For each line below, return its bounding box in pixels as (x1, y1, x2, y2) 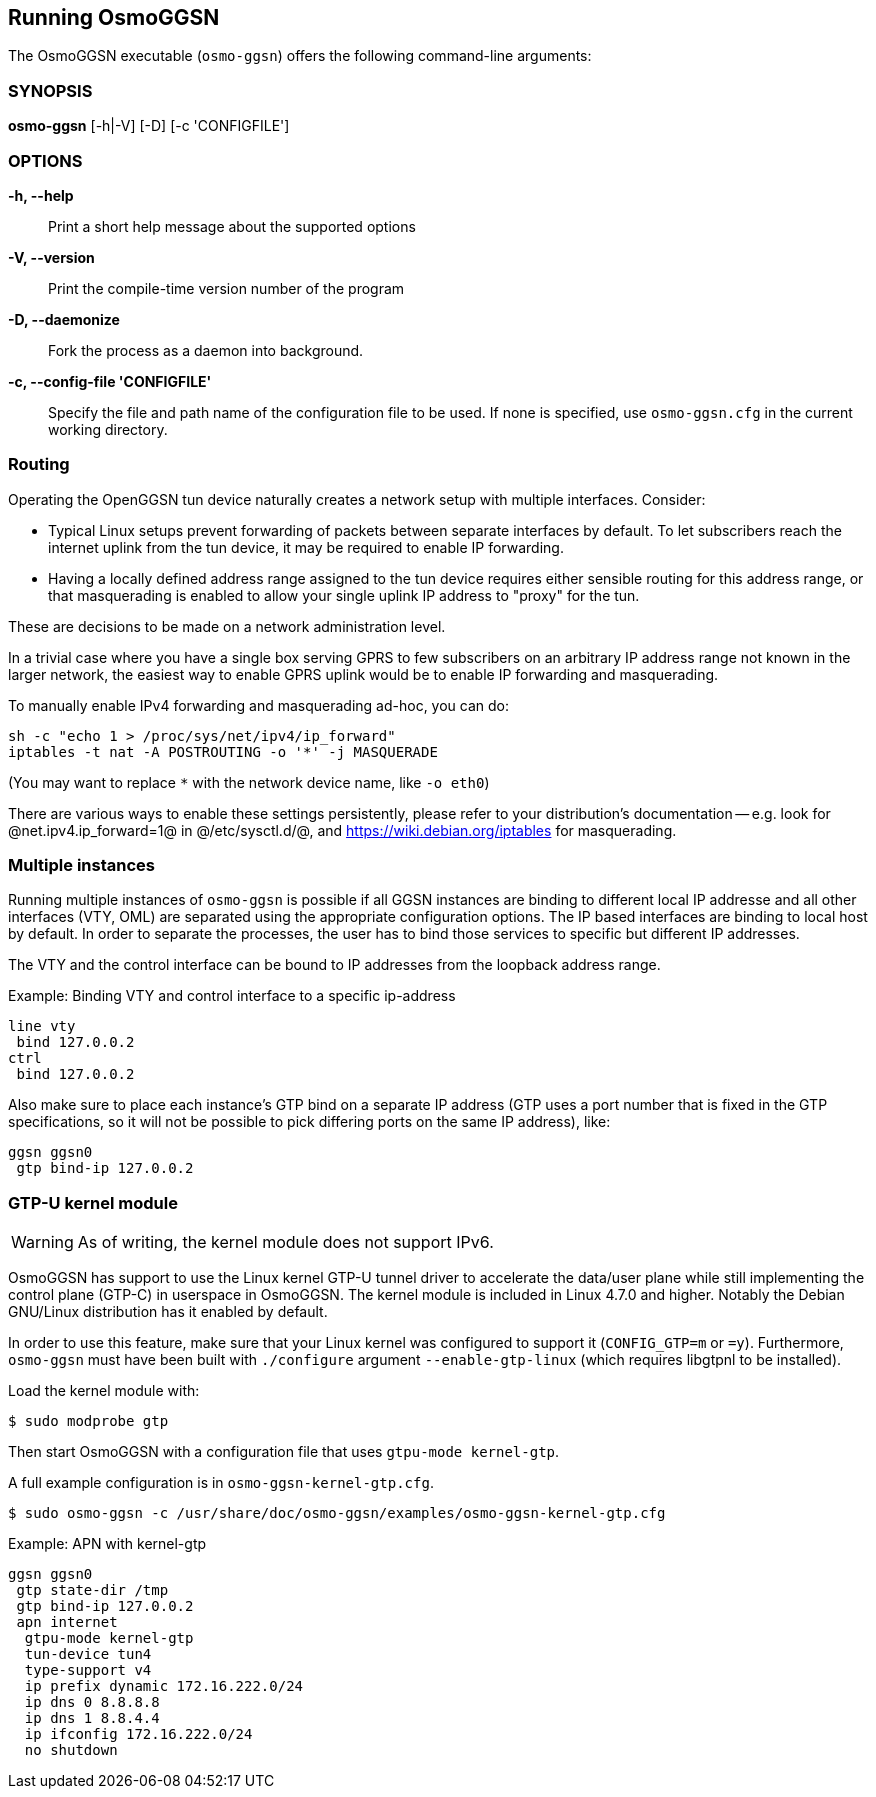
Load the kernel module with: (8, 1382, 200, 1400)
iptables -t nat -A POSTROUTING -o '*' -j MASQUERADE (8, 743, 438, 760)
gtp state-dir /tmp (16, 1582, 169, 1599)
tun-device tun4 (24, 1646, 152, 1663)
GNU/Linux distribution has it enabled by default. (8, 1303, 328, 1321)
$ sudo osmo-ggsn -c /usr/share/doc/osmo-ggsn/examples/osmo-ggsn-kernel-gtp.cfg (8, 1505, 666, 1522)
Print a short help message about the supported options (48, 217, 416, 235)
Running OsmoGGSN (8, 5, 220, 30)
